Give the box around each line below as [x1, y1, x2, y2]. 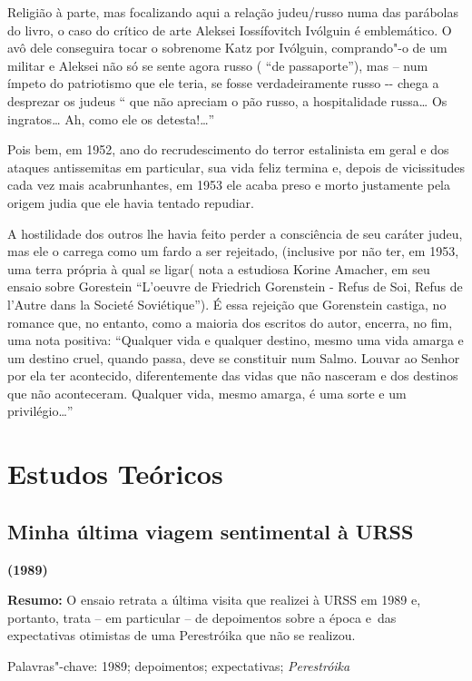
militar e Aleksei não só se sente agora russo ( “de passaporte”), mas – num [7, 55, 428, 74]
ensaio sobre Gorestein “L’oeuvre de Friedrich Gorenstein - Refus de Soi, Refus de [7, 277, 463, 296]
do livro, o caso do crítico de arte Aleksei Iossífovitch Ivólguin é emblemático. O [7, 20, 452, 39]
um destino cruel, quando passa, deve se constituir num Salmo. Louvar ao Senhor [7, 348, 460, 367]
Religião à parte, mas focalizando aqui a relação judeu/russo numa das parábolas [7, 3, 458, 21]
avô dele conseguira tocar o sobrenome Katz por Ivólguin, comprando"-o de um [7, 38, 447, 57]
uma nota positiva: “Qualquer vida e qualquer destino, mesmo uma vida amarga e [7, 331, 464, 350]
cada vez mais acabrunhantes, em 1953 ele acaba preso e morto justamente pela [7, 175, 451, 194]
